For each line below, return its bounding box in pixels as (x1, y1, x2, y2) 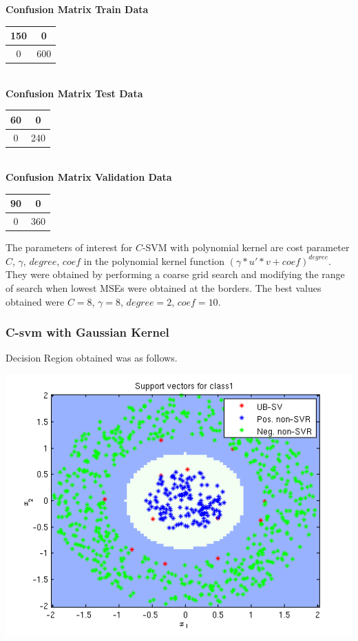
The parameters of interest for (6, 240, 133, 255)
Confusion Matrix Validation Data (6, 170, 172, 184)
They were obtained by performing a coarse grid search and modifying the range (6, 267, 345, 282)
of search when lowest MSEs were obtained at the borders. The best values (6, 281, 322, 295)
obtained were (6, 294, 65, 308)
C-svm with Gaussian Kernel (6, 324, 169, 341)
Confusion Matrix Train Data (6, 2, 149, 16)
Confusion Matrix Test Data (6, 86, 143, 100)
